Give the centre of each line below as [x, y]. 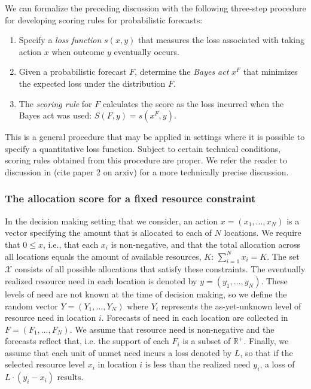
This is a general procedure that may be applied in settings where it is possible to [155, 137]
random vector [31, 306]
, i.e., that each [71, 244]
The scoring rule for [55, 103]
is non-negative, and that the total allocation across [206, 244]
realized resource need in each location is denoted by [101, 280]
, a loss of [277, 364]
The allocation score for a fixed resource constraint [130, 198]
